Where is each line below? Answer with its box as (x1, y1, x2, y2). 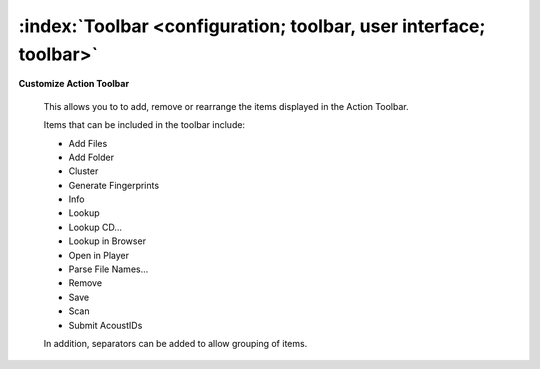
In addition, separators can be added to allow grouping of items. (43, 337, 308, 349)
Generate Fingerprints (68, 179, 160, 191)
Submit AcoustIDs (68, 319, 143, 331)
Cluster (68, 165, 99, 177)
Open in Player (68, 249, 130, 261)
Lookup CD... (68, 221, 122, 233)
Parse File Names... (68, 263, 149, 275)
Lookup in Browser (68, 235, 147, 247)
